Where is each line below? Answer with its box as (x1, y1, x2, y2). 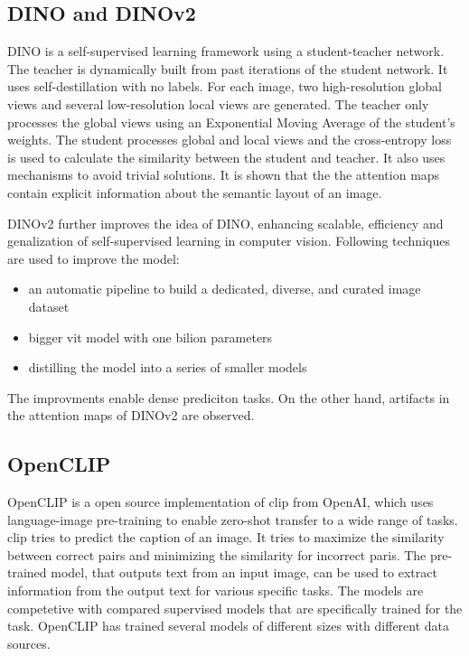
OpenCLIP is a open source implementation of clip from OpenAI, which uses (7, 492, 434, 511)
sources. (7, 633, 51, 652)
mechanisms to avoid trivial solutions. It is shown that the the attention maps (7, 165, 440, 184)
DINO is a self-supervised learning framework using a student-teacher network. (7, 42, 445, 61)
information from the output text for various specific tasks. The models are (7, 581, 424, 600)
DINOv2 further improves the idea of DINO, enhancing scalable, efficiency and (7, 213, 444, 232)
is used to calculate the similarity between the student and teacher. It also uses (7, 147, 446, 166)
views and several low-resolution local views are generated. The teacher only (7, 94, 429, 113)
